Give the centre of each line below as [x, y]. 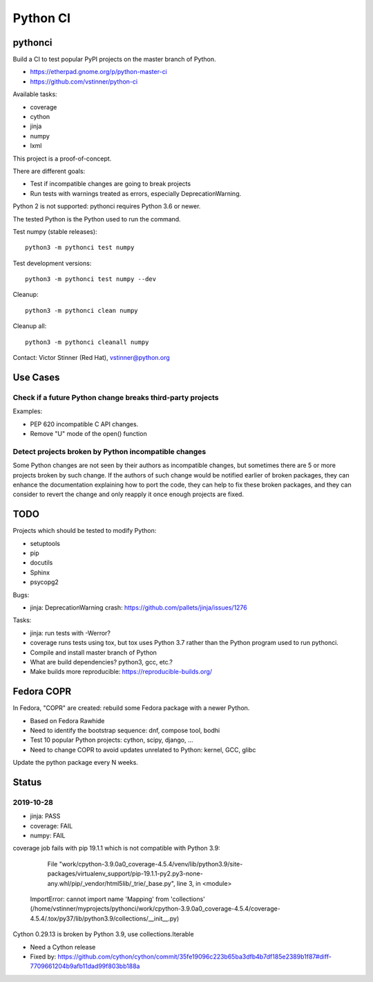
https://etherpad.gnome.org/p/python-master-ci [98, 72]
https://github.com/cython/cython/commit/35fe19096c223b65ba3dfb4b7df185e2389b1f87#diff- [194, 956]
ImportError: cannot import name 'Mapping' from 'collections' [117, 899]
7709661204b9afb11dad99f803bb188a [85, 966]
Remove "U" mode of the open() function [89, 433]
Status [27, 782]
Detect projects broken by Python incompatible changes [109, 451]
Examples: [28, 411]
